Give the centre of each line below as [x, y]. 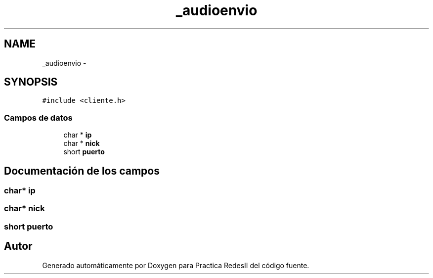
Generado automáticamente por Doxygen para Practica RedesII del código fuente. [176, 265]
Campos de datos [38, 117]
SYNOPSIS [31, 82]
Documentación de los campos [82, 171]
